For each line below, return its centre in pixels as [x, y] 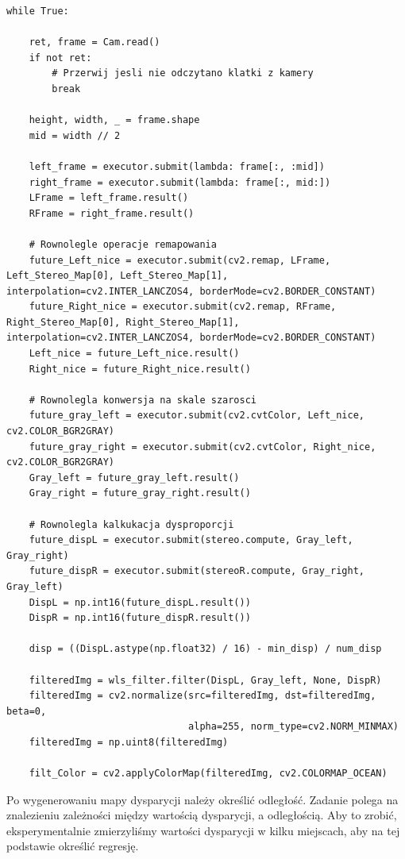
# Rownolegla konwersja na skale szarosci [143, 400]
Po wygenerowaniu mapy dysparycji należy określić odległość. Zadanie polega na [202, 799]
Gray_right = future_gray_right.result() [140, 493]
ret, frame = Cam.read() [94, 42]
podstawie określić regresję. [73, 846]
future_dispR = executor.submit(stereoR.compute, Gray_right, [197, 571]
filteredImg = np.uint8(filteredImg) [129, 742]
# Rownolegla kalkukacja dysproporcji [131, 524]
